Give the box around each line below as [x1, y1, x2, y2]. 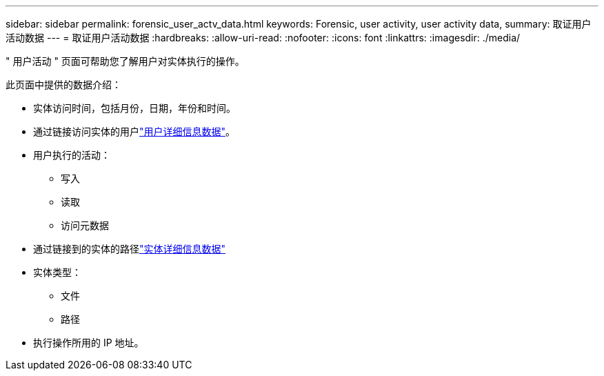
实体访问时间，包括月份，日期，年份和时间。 [33, 102, 236, 114]
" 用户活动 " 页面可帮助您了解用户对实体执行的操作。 [6, 55, 245, 67]
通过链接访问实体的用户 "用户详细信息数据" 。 [33, 126, 236, 137]
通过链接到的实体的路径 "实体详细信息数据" [33, 243, 226, 255]
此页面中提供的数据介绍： [6, 79, 121, 90]
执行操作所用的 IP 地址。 [33, 337, 144, 348]
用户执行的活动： [33, 149, 110, 161]
